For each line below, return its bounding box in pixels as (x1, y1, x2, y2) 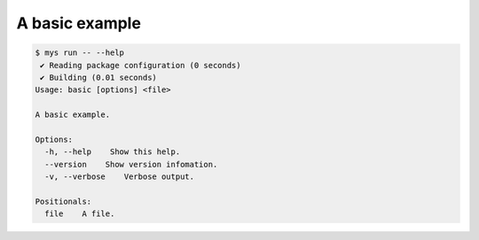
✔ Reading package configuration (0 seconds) (40, 60, 241, 70)
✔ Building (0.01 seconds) (40, 72, 157, 82)
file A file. (44, 209, 115, 219)
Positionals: (35, 196, 92, 206)
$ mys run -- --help (35, 48, 124, 58)
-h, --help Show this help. (44, 147, 181, 157)
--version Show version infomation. (44, 159, 218, 169)
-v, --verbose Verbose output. (44, 172, 195, 182)
